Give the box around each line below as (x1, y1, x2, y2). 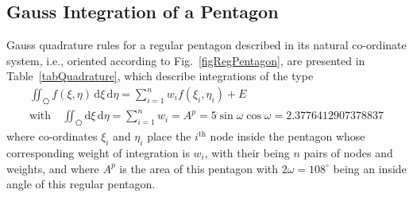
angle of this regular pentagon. (6, 176, 156, 192)
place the (147, 128, 191, 145)
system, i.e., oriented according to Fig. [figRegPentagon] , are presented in (6, 52, 365, 68)
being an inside (333, 160, 407, 176)
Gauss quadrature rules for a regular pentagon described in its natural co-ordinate (6, 37, 407, 53)
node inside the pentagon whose (210, 128, 365, 145)
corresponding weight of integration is (6, 144, 190, 160)
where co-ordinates (6, 128, 98, 145)
